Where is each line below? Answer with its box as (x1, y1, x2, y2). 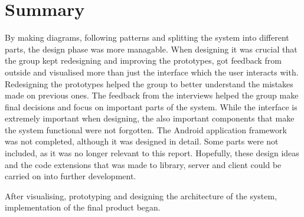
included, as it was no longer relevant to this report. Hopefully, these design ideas (5, 147, 299, 159)
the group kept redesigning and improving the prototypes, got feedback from (5, 54, 282, 67)
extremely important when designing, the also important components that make (5, 112, 295, 124)
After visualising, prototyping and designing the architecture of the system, (5, 189, 277, 202)
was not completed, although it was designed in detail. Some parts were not (5, 135, 279, 147)
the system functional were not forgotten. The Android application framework (5, 123, 287, 136)
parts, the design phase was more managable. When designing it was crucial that (5, 42, 298, 55)
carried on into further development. (5, 170, 136, 182)
